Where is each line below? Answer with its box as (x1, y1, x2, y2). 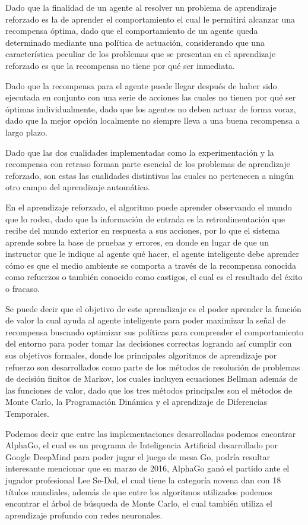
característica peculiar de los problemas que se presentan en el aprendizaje (5, 48, 276, 60)
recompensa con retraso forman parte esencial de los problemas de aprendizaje (5, 158, 290, 170)
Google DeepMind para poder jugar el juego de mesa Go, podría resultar (5, 450, 271, 463)
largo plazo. (5, 125, 47, 138)
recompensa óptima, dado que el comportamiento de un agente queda (5, 24, 258, 37)
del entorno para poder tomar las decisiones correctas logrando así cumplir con (5, 337, 292, 350)
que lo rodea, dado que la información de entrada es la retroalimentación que (5, 212, 285, 225)
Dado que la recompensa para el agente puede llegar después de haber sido (5, 79, 277, 92)
